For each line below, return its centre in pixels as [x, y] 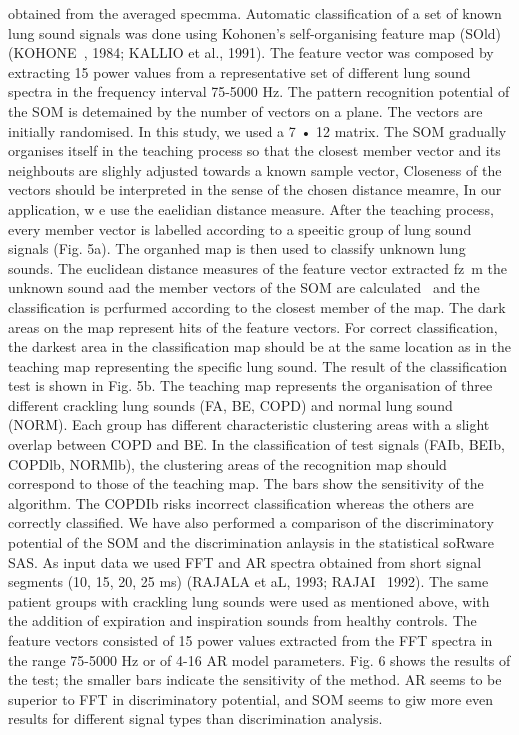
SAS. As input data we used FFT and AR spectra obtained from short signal [245, 561]
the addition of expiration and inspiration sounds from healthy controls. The [242, 620]
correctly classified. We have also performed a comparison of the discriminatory [251, 522]
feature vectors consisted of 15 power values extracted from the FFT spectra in [250, 640]
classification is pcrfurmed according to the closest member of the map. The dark [257, 306]
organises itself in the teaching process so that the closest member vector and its [254, 150]
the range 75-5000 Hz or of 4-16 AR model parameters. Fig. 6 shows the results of [259, 659]
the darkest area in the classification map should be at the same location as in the [259, 346]
